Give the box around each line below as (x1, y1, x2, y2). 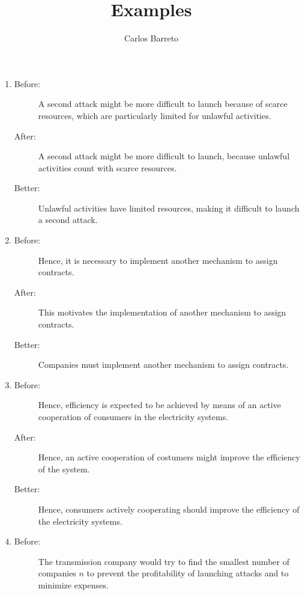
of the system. (38, 462, 90, 475)
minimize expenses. (38, 578, 109, 591)
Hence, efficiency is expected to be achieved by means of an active (38, 398, 281, 411)
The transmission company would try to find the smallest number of (38, 555, 289, 567)
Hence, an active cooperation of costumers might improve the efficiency (38, 451, 300, 463)
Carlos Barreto (124, 32, 179, 44)
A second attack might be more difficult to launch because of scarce (38, 97, 288, 110)
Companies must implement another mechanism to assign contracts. (38, 358, 289, 371)
